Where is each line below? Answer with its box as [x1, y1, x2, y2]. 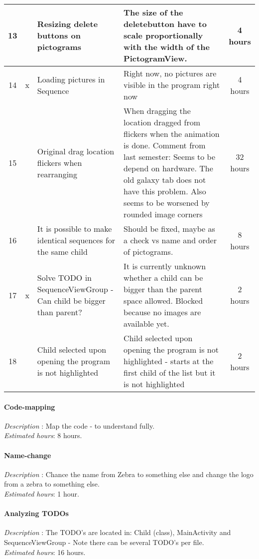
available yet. [124, 318, 169, 329]
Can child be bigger [37, 295, 106, 306]
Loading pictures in [37, 73, 105, 85]
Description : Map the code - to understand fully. [4, 420, 155, 431]
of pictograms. [124, 246, 173, 257]
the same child [37, 246, 88, 257]
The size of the [124, 6, 183, 18]
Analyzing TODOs [4, 508, 69, 519]
